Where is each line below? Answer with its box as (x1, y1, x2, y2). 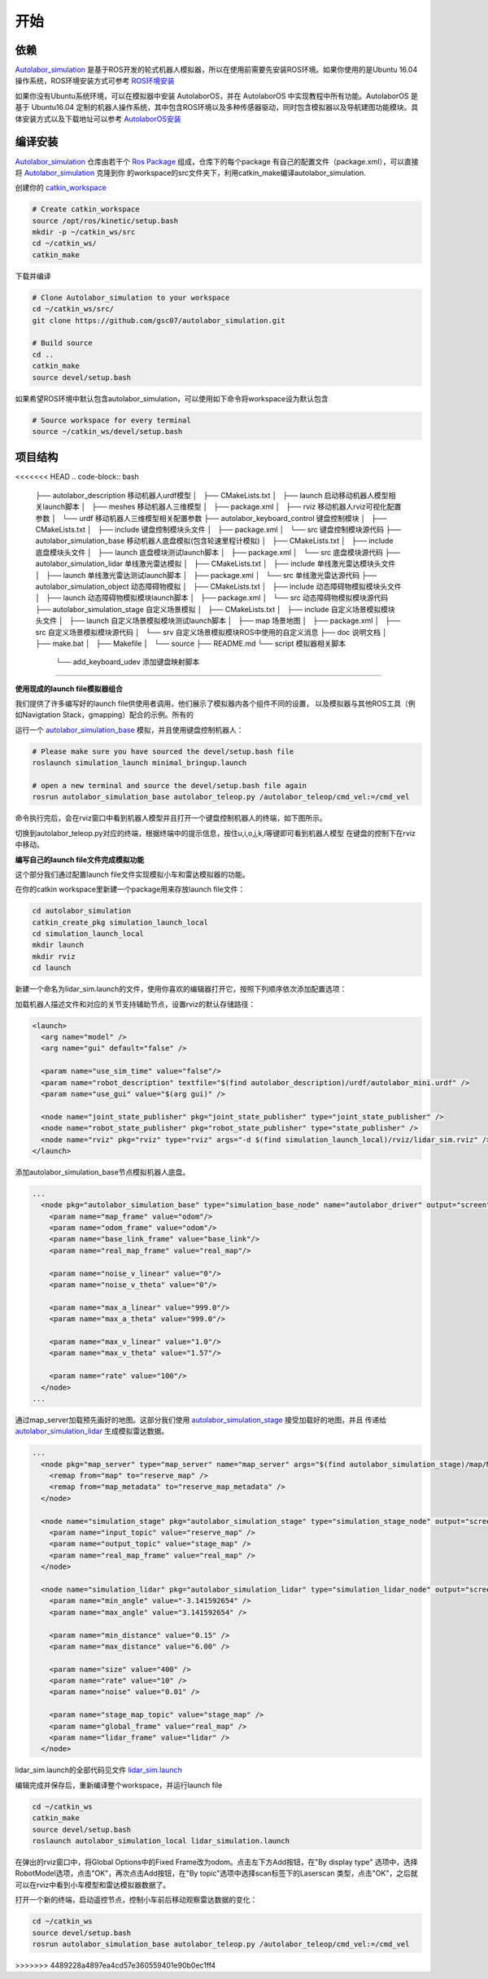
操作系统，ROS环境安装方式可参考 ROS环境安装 (15, 76, 175, 85)
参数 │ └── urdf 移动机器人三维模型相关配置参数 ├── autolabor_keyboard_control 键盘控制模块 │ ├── (35, 513, 387, 523)
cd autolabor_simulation (32, 906, 132, 916)
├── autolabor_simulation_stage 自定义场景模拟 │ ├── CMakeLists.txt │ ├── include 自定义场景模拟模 (35, 604, 389, 614)
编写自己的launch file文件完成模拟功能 (15, 855, 145, 865)
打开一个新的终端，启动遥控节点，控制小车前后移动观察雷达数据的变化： (15, 1895, 258, 1905)
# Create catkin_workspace (32, 204, 140, 214)
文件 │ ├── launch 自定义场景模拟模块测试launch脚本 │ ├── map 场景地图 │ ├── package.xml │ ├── (41, 615, 401, 626)
